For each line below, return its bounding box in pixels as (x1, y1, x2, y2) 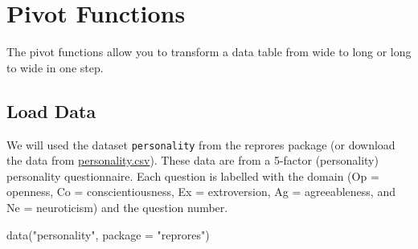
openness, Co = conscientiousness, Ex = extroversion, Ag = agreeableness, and (6, 183, 395, 200)
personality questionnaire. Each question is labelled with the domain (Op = (6, 167, 379, 184)
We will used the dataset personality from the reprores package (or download (6, 136, 395, 153)
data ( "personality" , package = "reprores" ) (6, 226, 210, 243)
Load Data (6, 98, 96, 123)
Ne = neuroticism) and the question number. (6, 198, 228, 215)
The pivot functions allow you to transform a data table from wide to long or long (6, 43, 412, 60)
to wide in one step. (6, 59, 104, 76)
